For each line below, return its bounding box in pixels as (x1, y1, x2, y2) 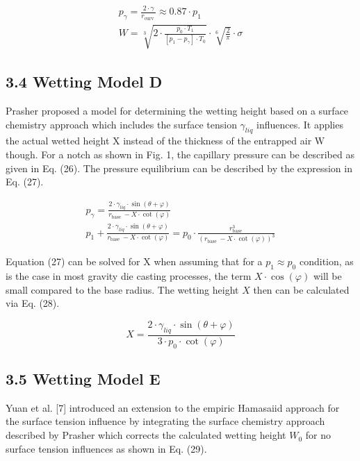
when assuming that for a (154, 254, 263, 269)
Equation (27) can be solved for (6, 254, 140, 269)
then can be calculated (253, 282, 350, 296)
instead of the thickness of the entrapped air (123, 133, 312, 148)
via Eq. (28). (6, 296, 60, 310)
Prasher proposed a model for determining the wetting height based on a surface (6, 103, 349, 117)
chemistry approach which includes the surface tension (6, 117, 237, 131)
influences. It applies (256, 117, 343, 131)
